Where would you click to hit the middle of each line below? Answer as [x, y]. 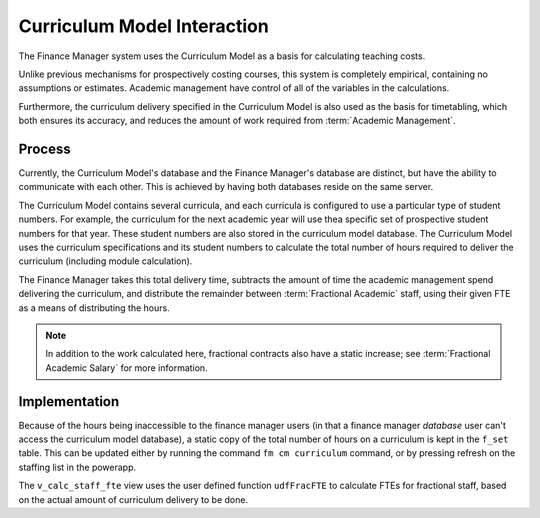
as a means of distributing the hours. [94, 307]
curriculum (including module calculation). [105, 261]
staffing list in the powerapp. [77, 467]
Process [44, 148]
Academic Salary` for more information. [127, 367]
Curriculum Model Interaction [143, 26]
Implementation [69, 401]
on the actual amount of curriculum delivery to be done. [133, 499]
